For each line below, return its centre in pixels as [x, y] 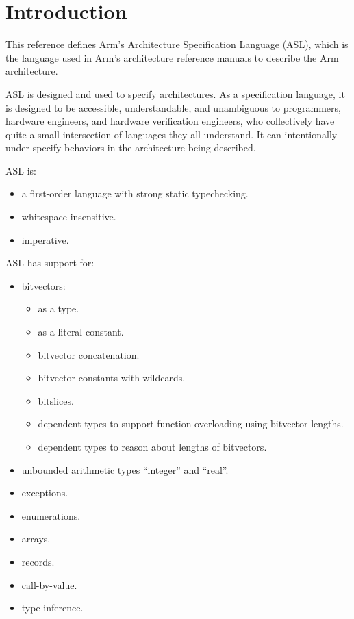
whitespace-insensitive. [69, 217]
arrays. [36, 539]
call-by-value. [49, 584]
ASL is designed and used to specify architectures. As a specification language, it [175, 93]
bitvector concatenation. [89, 354]
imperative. [45, 239]
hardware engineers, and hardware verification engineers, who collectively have [170, 121]
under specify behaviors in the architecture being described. [131, 148]
